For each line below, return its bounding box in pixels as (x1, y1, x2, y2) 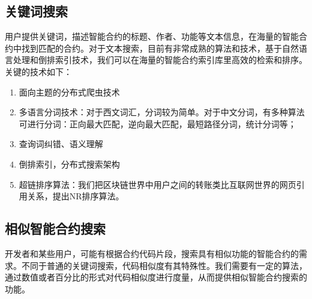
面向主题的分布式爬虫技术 (19, 85, 120, 98)
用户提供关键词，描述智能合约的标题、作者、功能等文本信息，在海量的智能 (5, 30, 299, 43)
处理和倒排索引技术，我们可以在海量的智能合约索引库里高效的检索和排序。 (13, 53, 307, 66)
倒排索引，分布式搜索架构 (19, 157, 120, 170)
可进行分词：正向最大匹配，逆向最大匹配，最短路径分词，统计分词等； (19, 117, 296, 130)
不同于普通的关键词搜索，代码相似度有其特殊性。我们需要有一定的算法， (21, 259, 307, 271)
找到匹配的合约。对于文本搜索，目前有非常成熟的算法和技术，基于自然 (21, 41, 299, 54)
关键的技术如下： (5, 65, 72, 77)
